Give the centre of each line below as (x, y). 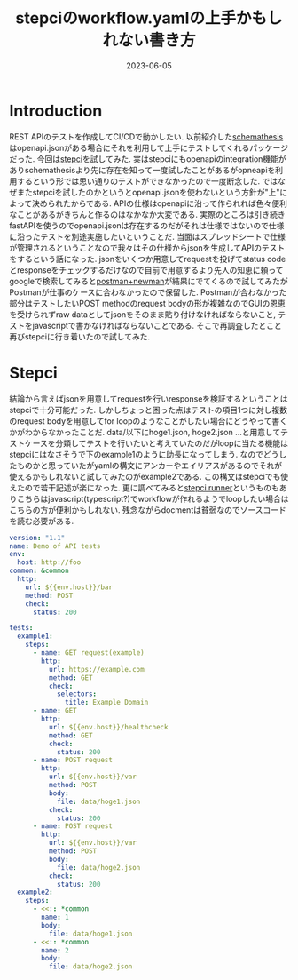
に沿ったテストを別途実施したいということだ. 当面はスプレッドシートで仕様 (147, 236)
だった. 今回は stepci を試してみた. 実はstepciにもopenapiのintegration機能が (148, 159)
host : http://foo (49, 562)
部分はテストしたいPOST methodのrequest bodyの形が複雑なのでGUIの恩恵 (148, 303)
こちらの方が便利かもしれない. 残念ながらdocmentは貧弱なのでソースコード (148, 510)
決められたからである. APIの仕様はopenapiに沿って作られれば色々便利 (160, 203)
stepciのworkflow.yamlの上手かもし (149, 18)
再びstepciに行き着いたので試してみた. (80, 336)
